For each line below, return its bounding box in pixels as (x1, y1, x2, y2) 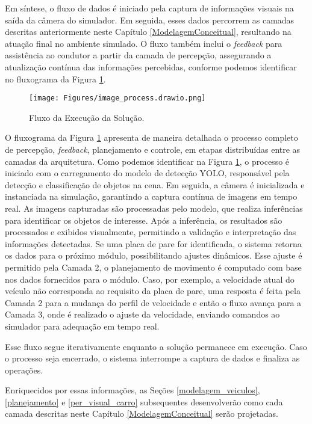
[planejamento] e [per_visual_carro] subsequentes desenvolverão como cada (5, 395, 283, 408)
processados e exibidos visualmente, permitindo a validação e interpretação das (5, 226, 296, 238)
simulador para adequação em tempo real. (5, 319, 160, 332)
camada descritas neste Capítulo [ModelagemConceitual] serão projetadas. (5, 407, 278, 420)
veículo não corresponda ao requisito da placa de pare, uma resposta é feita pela (5, 284, 301, 297)
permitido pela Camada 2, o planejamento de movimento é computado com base (5, 260, 302, 273)
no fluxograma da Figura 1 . (5, 72, 106, 85)
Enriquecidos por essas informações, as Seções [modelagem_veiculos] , (5, 384, 260, 396)
